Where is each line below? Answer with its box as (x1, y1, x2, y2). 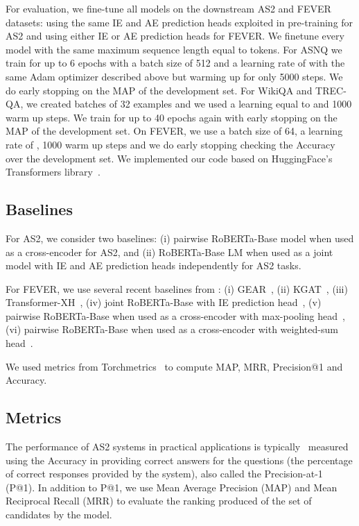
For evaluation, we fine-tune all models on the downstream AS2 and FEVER (6, 1, 331, 15)
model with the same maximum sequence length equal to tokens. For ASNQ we (6, 42, 342, 56)
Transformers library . (6, 164, 100, 179)
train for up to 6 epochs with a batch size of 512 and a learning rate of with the (6, 56, 345, 70)
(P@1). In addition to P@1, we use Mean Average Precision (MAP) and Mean (6, 480, 338, 494)
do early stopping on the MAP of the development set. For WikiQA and (6, 83, 313, 97)
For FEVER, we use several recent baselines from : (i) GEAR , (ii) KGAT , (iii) (6, 281, 348, 296)
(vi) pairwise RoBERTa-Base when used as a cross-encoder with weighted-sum (6, 322, 338, 337)
